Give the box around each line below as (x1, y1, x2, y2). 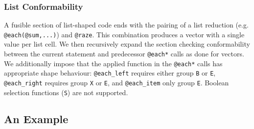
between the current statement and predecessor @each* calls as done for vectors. (4, 49, 244, 59)
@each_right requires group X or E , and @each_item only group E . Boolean (4, 77, 229, 88)
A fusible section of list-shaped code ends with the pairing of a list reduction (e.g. (4, 20, 249, 30)
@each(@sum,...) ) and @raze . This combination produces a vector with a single (4, 29, 245, 39)
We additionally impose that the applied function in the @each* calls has (4, 58, 223, 68)
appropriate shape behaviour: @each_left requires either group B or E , (4, 68, 216, 78)
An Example (4, 111, 69, 126)
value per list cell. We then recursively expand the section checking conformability (4, 39, 250, 49)
